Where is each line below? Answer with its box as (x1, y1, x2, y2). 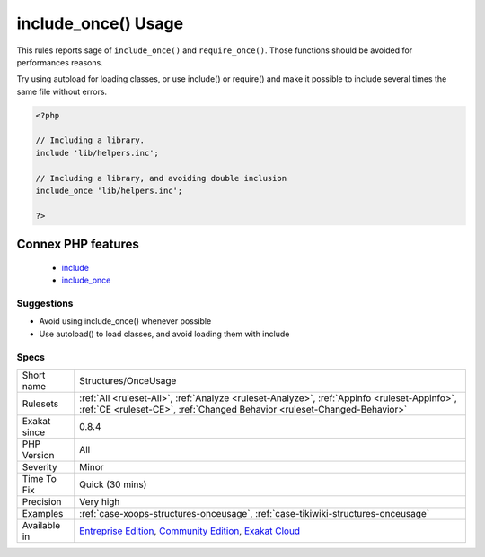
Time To (22, 472, 57, 484)
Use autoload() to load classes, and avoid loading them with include (39, 328, 290, 339)
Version (22, 448, 55, 461)
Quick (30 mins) (79, 478, 147, 491)
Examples (22, 507, 64, 519)
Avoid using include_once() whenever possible (39, 316, 212, 326)
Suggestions (16, 297, 74, 309)
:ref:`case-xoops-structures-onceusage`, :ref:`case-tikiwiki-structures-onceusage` (79, 507, 430, 519)
